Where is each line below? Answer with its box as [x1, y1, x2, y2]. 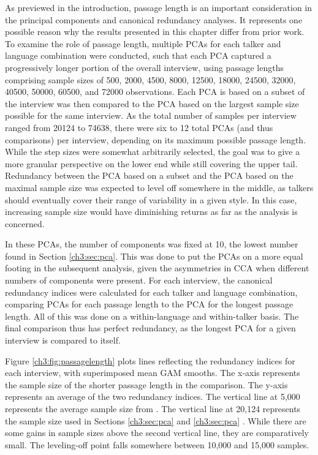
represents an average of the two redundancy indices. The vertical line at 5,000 [5, 390, 300, 403]
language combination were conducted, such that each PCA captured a [5, 49, 271, 62]
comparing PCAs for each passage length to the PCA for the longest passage [5, 298, 293, 310]
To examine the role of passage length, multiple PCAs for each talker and [5, 37, 281, 50]
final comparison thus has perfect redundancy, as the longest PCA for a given [5, 322, 296, 334]
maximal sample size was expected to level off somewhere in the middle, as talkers [5, 181, 314, 194]
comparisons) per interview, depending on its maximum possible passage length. [5, 133, 306, 146]
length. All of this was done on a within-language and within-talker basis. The [5, 309, 299, 322]
